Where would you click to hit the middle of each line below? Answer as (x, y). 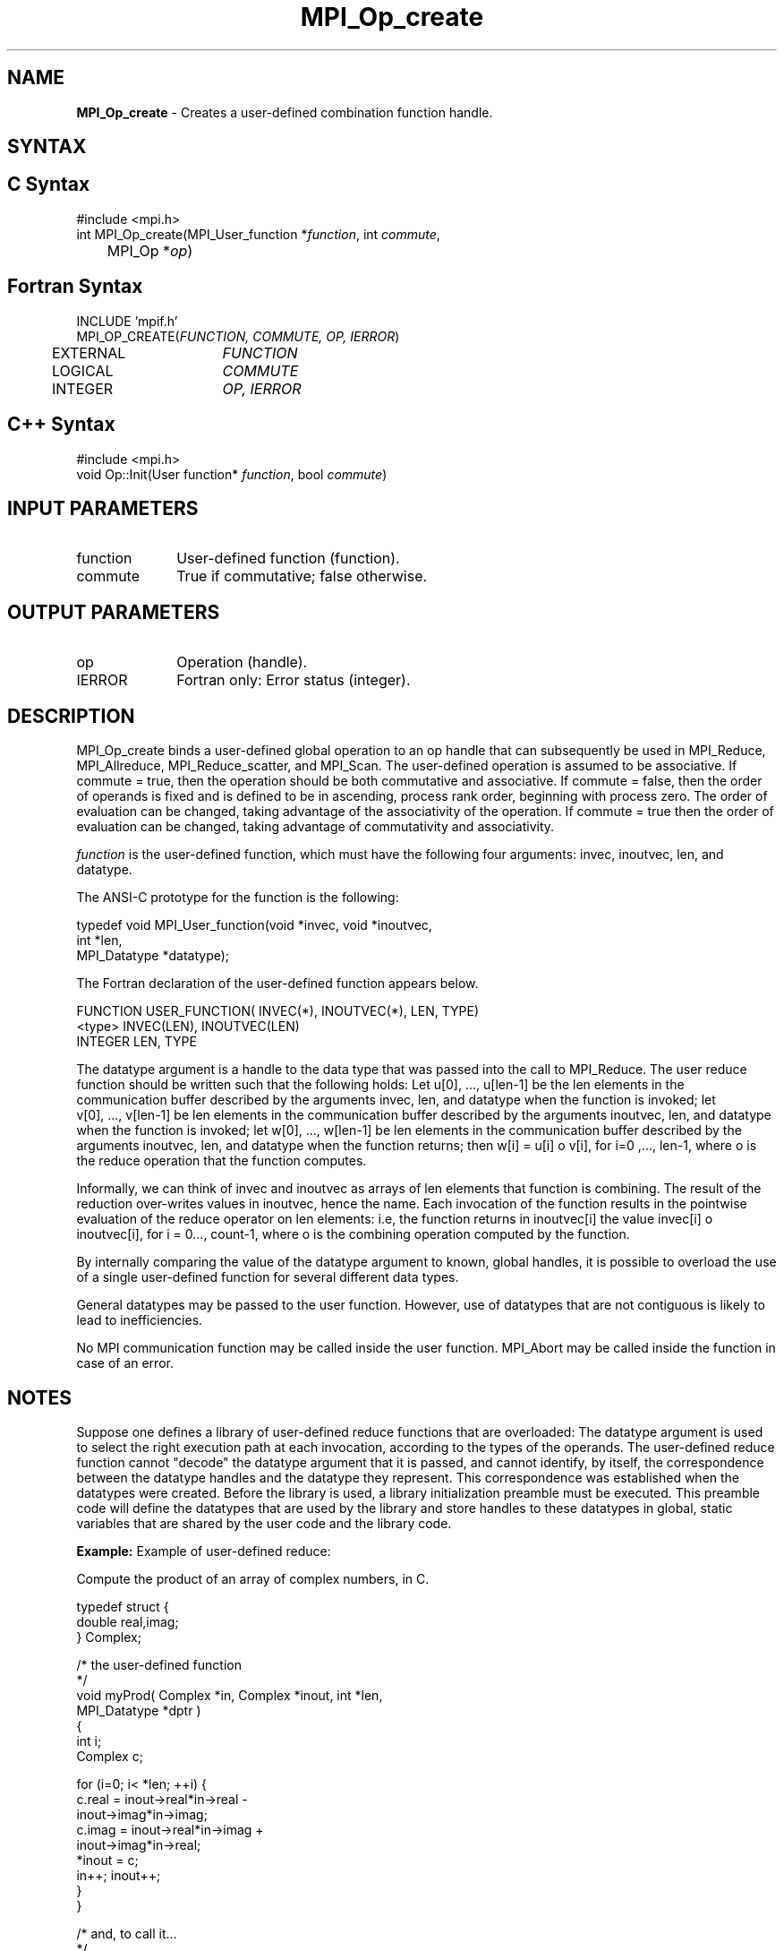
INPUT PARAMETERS (103, 508)
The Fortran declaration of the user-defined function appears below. (277, 984)
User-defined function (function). (288, 559)
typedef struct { (123, 1606)
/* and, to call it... (127, 1933)
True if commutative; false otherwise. (302, 576)
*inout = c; (107, 1860)
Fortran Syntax (75, 287)
